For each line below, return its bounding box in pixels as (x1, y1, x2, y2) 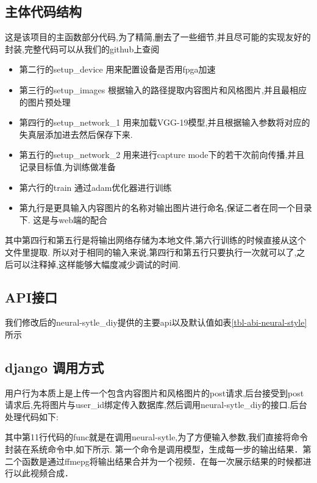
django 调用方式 (5, 357, 104, 376)
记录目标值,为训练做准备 (19, 160, 116, 173)
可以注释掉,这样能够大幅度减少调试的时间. (13, 257, 180, 270)
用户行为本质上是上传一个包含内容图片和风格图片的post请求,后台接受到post (5, 386, 304, 399)
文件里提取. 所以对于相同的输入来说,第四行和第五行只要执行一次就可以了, (5, 245, 297, 258)
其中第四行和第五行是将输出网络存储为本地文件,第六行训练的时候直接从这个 (5, 234, 306, 246)
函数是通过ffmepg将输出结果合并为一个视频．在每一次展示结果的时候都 (21, 454, 303, 467)
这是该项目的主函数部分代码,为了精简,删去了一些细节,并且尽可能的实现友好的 (5, 30, 311, 43)
